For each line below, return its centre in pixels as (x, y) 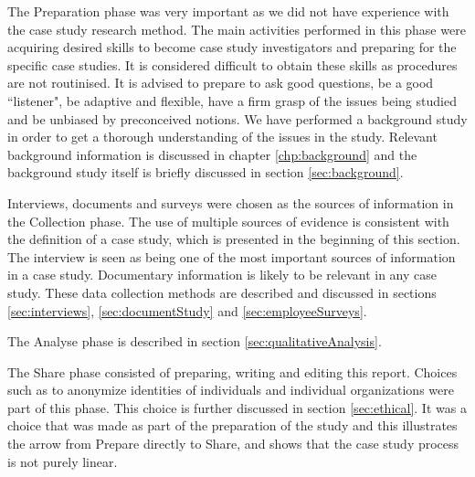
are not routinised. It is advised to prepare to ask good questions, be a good (221, 83)
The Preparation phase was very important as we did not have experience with (228, 11)
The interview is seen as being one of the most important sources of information (232, 256)
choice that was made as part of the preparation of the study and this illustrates (232, 425)
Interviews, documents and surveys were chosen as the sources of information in (231, 202)
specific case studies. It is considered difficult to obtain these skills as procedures (232, 64)
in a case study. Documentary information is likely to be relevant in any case (222, 275)
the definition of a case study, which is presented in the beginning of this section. (234, 239)
